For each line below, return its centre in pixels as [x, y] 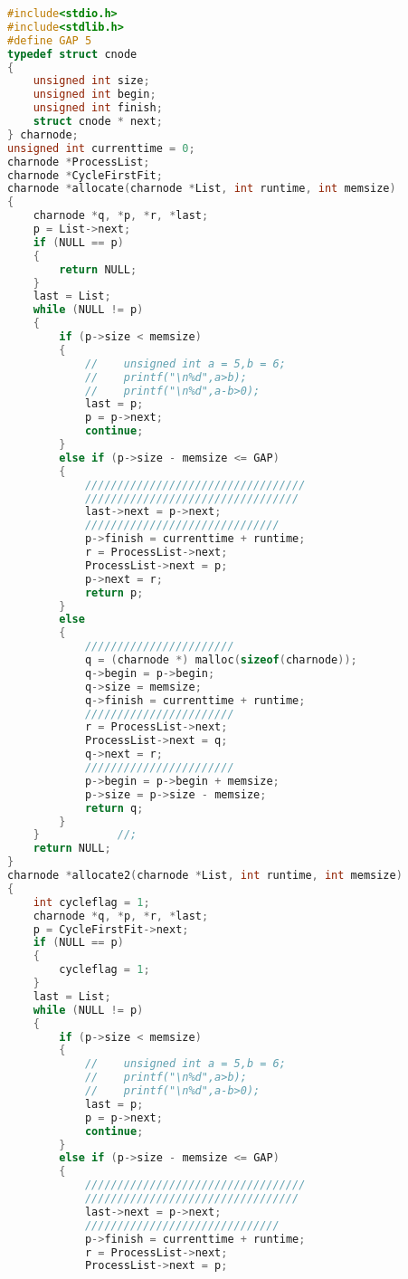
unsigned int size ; [91, 81]
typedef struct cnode [72, 54]
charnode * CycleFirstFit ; [85, 175]
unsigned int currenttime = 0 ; [101, 148]
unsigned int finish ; [98, 108]
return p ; [114, 592]
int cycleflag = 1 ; [91, 902]
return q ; [114, 808]
